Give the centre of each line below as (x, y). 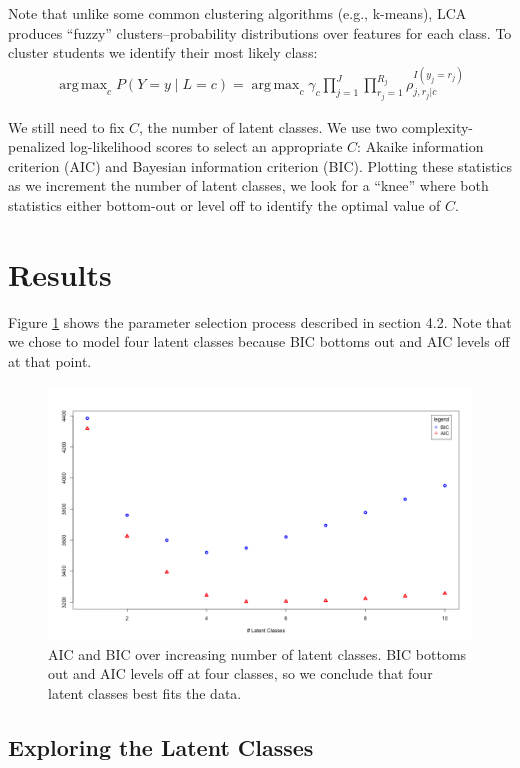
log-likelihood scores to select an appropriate (206, 146)
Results (60, 273)
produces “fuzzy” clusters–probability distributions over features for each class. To (260, 32)
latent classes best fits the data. (145, 692)
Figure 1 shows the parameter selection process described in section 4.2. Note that (260, 321)
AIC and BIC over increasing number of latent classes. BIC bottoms (257, 653)
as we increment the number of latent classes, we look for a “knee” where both (248, 185)
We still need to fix (66, 126)
